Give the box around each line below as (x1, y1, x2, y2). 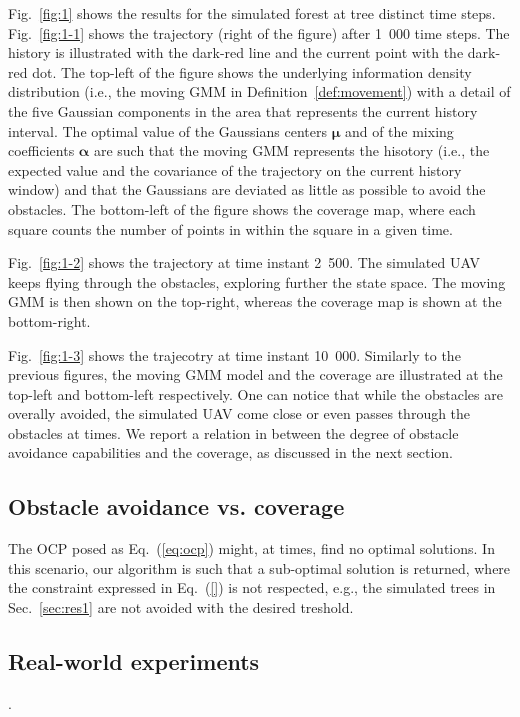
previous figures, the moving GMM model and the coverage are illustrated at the (8, 364, 503, 385)
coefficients (8, 140, 75, 161)
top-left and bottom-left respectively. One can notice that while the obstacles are (8, 383, 503, 404)
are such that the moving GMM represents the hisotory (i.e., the (93, 140, 490, 161)
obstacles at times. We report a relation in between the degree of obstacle (8, 422, 459, 443)
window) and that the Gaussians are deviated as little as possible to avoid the (8, 179, 486, 200)
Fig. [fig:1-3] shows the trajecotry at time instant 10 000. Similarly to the (8, 344, 461, 365)
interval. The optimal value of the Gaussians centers (8, 120, 327, 141)
